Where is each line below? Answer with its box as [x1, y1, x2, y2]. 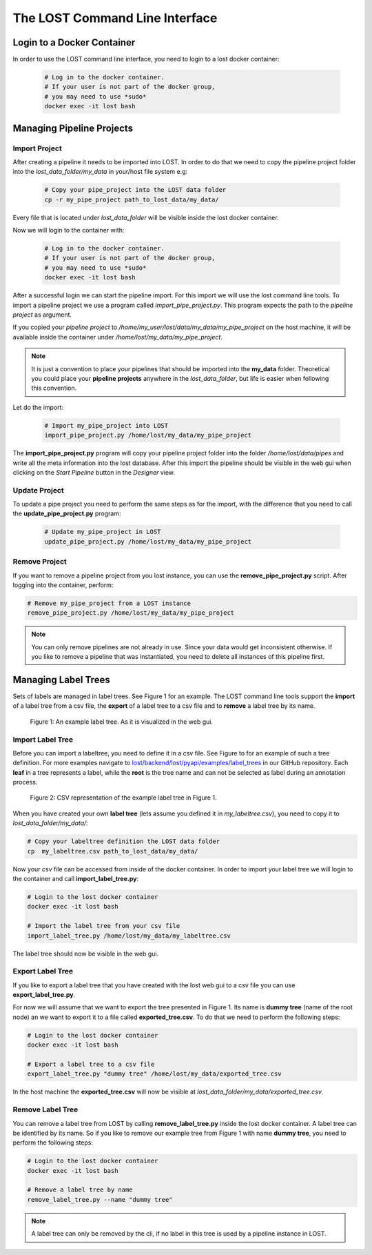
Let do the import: [12, 403, 64, 411]
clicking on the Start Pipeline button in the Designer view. [12, 468, 176, 476]
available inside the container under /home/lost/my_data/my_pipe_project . [12, 333, 223, 341]
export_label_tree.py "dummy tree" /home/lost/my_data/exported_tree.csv [27, 1070, 282, 1078]
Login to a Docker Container [12, 37, 136, 48]
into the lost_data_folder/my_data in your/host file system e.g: [12, 168, 188, 176]
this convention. [31, 384, 77, 393]
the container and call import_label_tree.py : [12, 875, 139, 882]
